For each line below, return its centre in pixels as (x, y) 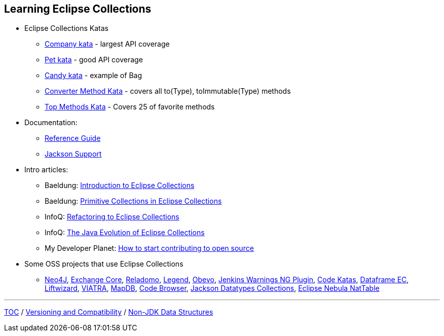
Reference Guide (73, 138)
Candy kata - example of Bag (93, 76)
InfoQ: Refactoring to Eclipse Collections (112, 217)
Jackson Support (73, 154)
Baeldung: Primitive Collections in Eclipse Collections (133, 201)
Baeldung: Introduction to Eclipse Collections (120, 185)
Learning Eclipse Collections (78, 9)
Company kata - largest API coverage (107, 44)
